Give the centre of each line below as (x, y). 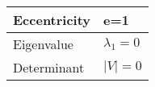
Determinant (49, 67)
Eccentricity (52, 20)
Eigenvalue (43, 44)
